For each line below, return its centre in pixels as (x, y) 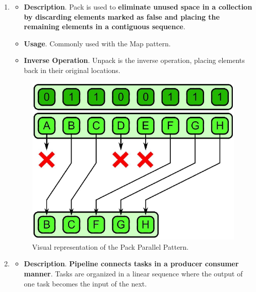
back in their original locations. (72, 70)
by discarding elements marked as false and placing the (122, 16)
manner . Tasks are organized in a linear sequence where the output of (133, 273)
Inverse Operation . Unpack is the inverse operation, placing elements (134, 60)
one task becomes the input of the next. (85, 283)
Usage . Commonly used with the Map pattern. (97, 43)
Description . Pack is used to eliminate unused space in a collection (138, 7)
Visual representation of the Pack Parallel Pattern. (110, 246)
